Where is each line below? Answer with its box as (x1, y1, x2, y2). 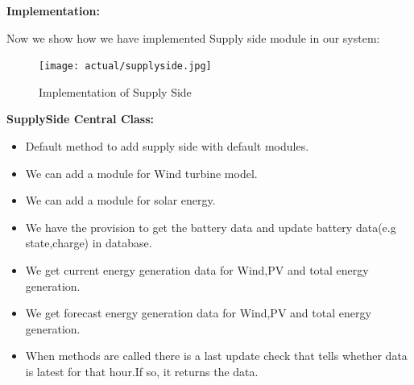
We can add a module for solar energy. (25, 192, 216, 209)
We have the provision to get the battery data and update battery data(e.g (25, 218, 396, 235)
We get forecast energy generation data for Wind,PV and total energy (25, 304, 371, 321)
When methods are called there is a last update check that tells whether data (25, 347, 408, 364)
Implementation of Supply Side (39, 83, 192, 100)
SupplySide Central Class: (6, 110, 155, 127)
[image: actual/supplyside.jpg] (39, 60, 212, 72)
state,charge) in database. (25, 234, 152, 251)
